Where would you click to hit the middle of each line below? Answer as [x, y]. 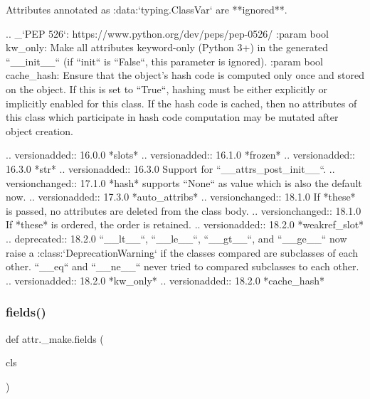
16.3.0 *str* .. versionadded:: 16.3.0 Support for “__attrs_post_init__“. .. [170, 168]
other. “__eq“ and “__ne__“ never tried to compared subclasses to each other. [183, 266]
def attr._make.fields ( [55, 338]
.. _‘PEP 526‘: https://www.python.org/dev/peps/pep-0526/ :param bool [167, 33]
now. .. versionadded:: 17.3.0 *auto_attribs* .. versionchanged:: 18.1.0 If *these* [181, 197]
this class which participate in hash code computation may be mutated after [172, 117]
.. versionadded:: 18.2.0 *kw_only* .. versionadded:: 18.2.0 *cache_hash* [165, 280]
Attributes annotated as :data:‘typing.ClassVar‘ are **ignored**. [147, 9]
